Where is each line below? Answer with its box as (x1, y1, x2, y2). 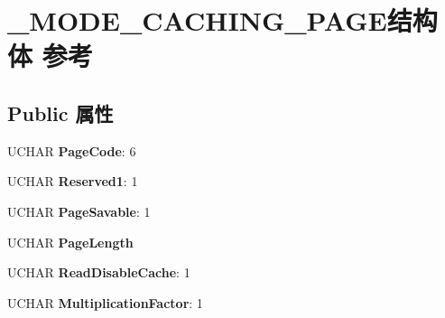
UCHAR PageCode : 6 (7, 141, 136, 160)
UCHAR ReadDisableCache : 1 (7, 263, 190, 282)
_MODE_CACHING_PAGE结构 (7, 2, 438, 39)
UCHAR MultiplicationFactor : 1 (7, 293, 203, 312)
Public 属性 (7, 98, 114, 126)
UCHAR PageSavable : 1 (7, 201, 151, 220)
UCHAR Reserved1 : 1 (7, 172, 138, 191)
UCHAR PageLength (7, 232, 134, 251)
